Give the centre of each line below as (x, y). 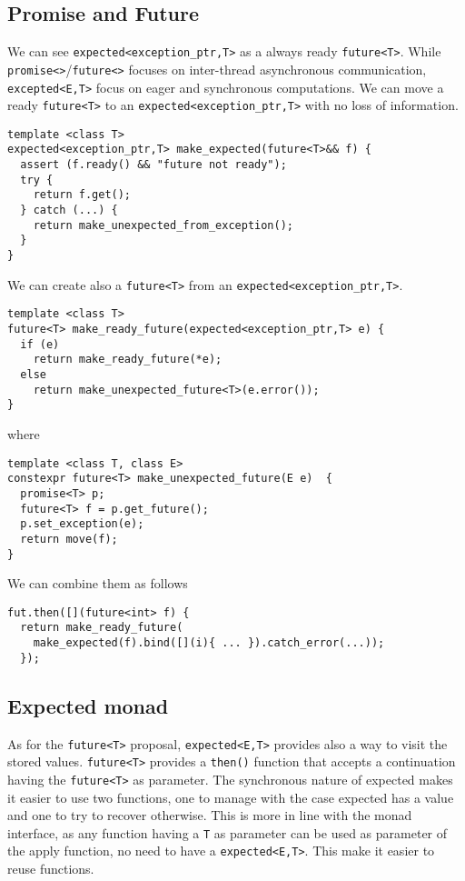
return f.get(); (82, 195)
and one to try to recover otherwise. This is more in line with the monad (210, 815)
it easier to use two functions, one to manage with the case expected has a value (231, 797)
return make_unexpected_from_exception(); (163, 225)
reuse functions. (51, 869)
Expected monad (88, 705)
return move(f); (69, 539)
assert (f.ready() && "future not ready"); (153, 165)
